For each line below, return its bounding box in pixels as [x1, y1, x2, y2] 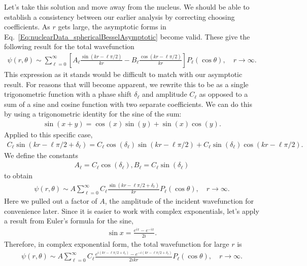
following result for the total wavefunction [4, 41, 134, 52]
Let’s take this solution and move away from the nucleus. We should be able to [4, 2, 250, 12]
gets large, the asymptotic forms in [58, 21, 166, 32]
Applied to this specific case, [4, 129, 93, 139]
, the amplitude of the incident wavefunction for [105, 195, 254, 206]
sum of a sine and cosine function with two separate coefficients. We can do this [4, 98, 252, 109]
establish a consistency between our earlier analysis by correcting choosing [4, 11, 235, 22]
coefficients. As [4, 21, 50, 32]
